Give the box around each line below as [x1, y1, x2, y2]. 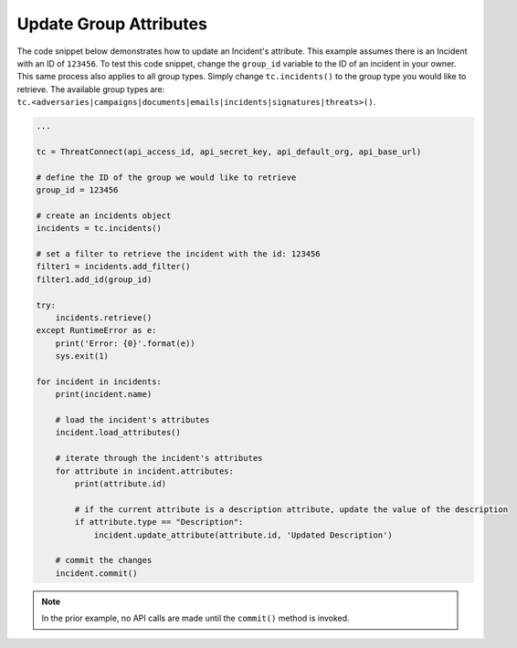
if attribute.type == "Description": [74, 517, 244, 528]
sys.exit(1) [55, 351, 110, 361]
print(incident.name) [55, 389, 153, 400]
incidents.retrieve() [55, 312, 153, 323]
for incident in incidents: [36, 376, 162, 387]
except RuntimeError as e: [36, 325, 157, 336]
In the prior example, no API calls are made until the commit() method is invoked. [41, 612, 351, 624]
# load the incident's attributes [55, 415, 210, 425]
